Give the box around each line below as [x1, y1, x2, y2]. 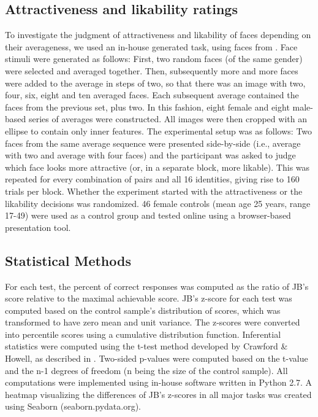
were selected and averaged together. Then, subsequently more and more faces [5, 64, 298, 77]
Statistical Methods [5, 251, 131, 270]
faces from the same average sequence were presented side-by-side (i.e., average [5, 136, 301, 149]
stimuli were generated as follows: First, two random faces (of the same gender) [5, 52, 303, 65]
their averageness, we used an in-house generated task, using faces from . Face [5, 40, 298, 53]
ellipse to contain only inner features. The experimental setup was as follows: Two [5, 124, 312, 137]
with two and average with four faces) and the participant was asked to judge [5, 149, 296, 162]
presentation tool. [5, 220, 71, 233]
